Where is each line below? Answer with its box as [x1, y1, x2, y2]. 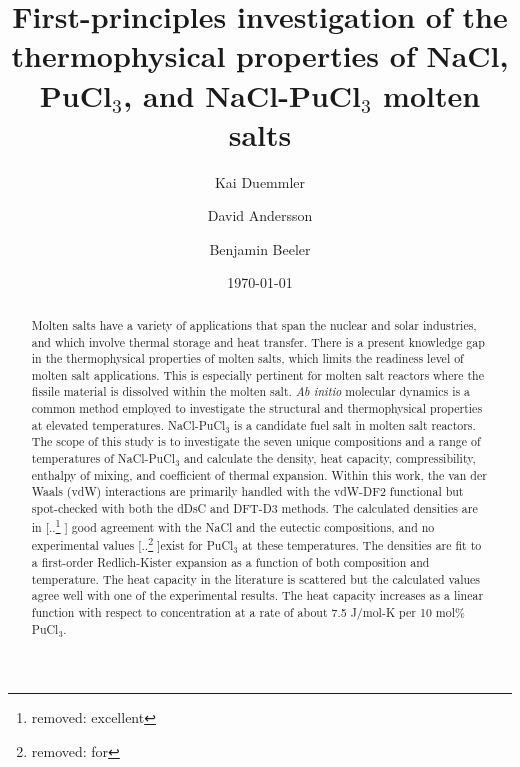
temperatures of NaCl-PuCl [31, 450, 176, 467]
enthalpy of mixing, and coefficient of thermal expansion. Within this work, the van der [31, 466, 487, 483]
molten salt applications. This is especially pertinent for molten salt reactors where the [31, 366, 484, 383]
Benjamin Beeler [209, 238, 311, 259]
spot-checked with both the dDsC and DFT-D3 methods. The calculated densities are [31, 500, 478, 517]
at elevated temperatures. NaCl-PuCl [31, 416, 226, 433]
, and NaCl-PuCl [123, 74, 362, 115]
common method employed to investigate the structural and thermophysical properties [31, 400, 483, 417]
